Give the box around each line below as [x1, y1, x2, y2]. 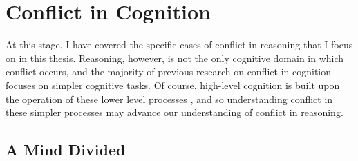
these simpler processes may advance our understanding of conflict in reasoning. [6, 105, 343, 120]
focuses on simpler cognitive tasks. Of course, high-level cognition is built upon [6, 77, 340, 92]
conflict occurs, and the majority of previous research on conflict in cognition [6, 64, 332, 79]
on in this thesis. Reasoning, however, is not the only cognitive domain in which [6, 50, 344, 65]
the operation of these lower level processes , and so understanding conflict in [6, 91, 333, 106]
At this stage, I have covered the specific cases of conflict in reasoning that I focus [6, 37, 353, 52]
